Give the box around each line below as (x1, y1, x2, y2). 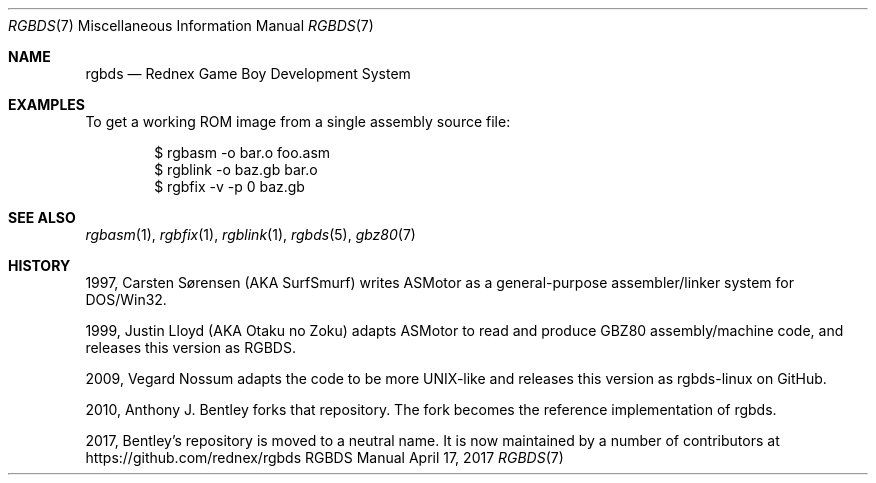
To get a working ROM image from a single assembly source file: (85, 113, 511, 130)
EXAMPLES (8, 96, 85, 113)
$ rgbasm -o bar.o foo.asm (154, 144, 331, 161)
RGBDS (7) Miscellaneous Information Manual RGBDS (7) (8, 17, 374, 34)
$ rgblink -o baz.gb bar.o (154, 161, 318, 178)
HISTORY (8, 257, 71, 274)
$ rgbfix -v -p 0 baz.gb (154, 178, 305, 195)
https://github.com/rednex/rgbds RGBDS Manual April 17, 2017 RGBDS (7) (85, 449, 564, 466)
